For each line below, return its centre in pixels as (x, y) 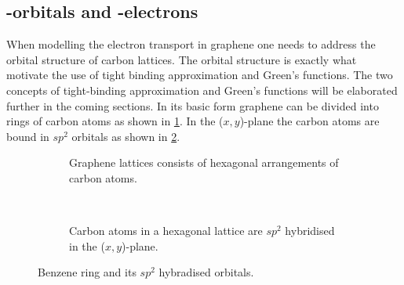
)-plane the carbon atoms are (309, 121)
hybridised (310, 231)
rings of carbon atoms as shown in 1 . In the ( (115, 121)
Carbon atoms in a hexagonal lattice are (166, 231)
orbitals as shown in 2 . (126, 136)
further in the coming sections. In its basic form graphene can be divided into (193, 105)
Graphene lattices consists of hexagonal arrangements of (204, 162)
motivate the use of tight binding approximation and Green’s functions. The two (200, 75)
